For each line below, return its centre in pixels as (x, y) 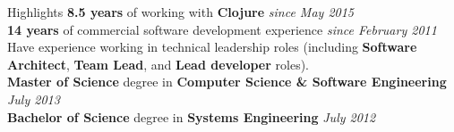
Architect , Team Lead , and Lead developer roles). (158, 64)
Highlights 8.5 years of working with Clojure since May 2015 (180, 12)
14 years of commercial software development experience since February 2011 (222, 29)
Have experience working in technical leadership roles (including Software (212, 47)
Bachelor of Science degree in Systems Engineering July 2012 (192, 116)
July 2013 (34, 99)
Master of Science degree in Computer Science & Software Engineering (227, 82)
